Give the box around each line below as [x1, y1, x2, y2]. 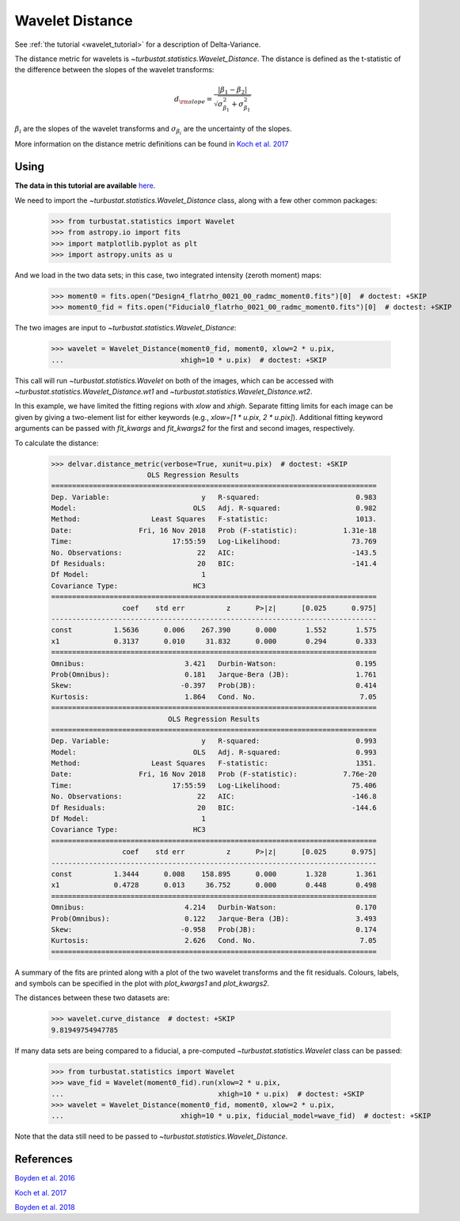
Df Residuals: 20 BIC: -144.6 [51, 803, 378, 812]
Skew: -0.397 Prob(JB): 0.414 [51, 681, 378, 690]
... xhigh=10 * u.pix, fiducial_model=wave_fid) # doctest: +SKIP [51, 1112, 431, 1120]
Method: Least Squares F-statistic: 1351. [51, 759, 378, 768]
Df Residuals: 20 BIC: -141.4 [51, 559, 378, 568]
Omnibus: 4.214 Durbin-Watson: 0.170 [51, 903, 378, 912]
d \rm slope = [174, 94, 213, 105]
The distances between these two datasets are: [14, 993, 170, 1002]
